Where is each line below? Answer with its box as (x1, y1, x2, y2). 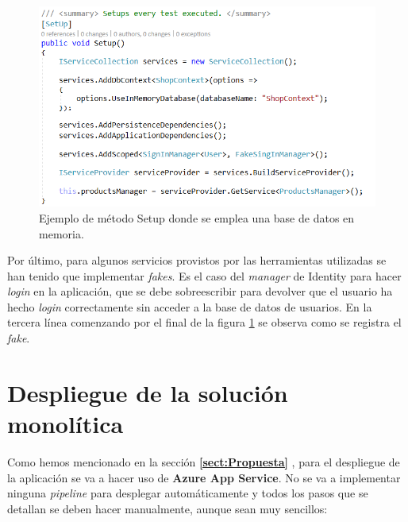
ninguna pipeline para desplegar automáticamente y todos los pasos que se (7, 485, 368, 501)
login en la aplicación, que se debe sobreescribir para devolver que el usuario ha (7, 283, 393, 300)
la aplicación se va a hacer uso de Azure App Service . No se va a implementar (7, 469, 401, 485)
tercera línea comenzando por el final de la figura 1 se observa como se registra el (7, 314, 402, 331)
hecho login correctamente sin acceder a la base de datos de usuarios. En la (7, 298, 372, 315)
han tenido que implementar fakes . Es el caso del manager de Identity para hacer (7, 267, 402, 284)
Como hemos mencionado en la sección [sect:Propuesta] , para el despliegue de (7, 453, 400, 470)
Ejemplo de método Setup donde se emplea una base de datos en (39, 209, 355, 226)
